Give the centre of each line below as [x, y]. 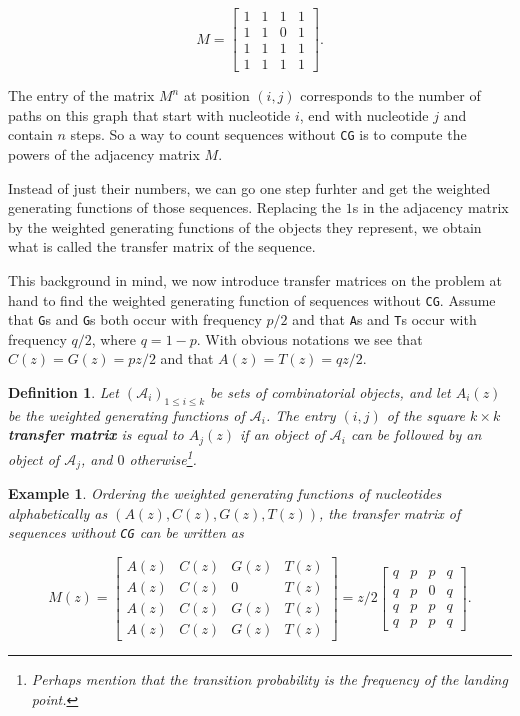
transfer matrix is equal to [96, 434]
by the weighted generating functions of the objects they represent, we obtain [245, 226]
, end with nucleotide [364, 114]
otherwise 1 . [163, 457]
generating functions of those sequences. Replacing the [175, 207]
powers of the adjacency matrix [104, 153]
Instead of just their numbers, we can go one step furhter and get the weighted [249, 187]
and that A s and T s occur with [384, 319]
